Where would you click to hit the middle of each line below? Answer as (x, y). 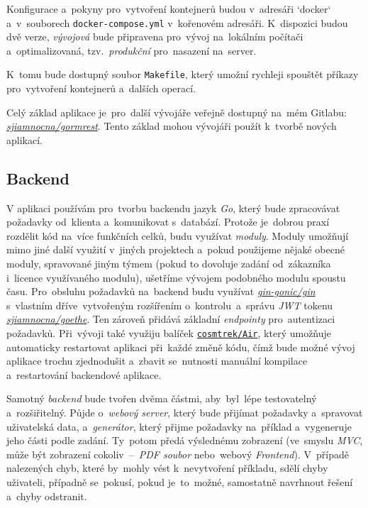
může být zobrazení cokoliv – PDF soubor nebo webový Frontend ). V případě (178, 454)
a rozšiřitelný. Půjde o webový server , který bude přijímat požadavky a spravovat (185, 413)
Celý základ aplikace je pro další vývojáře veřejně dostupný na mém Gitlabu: (177, 112)
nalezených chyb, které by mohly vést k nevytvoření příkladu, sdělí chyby (167, 468)
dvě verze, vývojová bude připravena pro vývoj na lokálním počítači (155, 37)
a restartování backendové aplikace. (84, 374)
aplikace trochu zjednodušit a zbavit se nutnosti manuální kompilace (157, 361)
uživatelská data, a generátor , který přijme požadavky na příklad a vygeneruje (179, 426)
